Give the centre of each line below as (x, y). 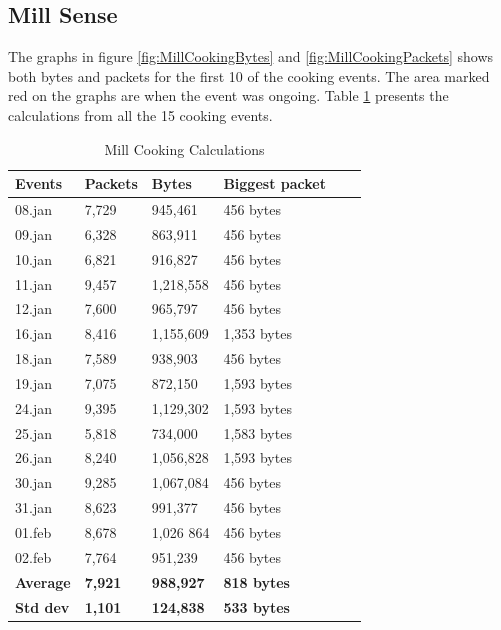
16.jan (33, 333)
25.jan (33, 432)
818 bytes (256, 581)
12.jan (33, 308)
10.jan (33, 258)
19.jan (33, 382)
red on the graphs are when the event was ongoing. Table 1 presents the (228, 95)
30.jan (33, 482)
